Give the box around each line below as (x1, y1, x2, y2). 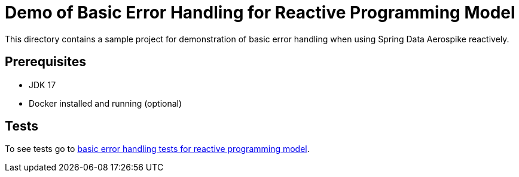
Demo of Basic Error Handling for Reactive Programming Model (5, 2, 515, 23)
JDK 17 (29, 79, 56, 90)
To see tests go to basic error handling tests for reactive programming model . (5, 144, 310, 154)
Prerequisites (5, 54, 86, 70)
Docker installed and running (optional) (29, 98, 182, 108)
